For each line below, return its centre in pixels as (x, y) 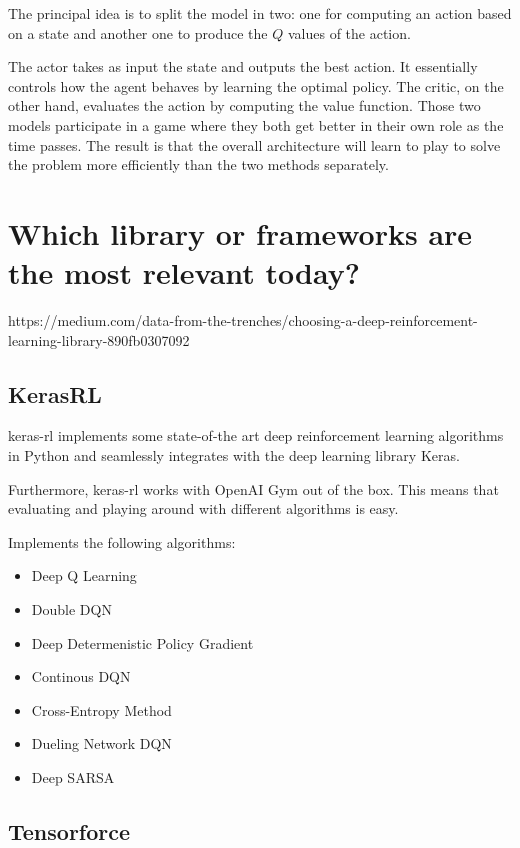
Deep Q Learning (84, 575)
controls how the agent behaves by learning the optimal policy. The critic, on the (256, 85)
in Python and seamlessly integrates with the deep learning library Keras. (234, 455)
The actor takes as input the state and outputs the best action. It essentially (243, 66)
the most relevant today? (184, 272)
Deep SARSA (73, 776)
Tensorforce (69, 830)
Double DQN (71, 609)
